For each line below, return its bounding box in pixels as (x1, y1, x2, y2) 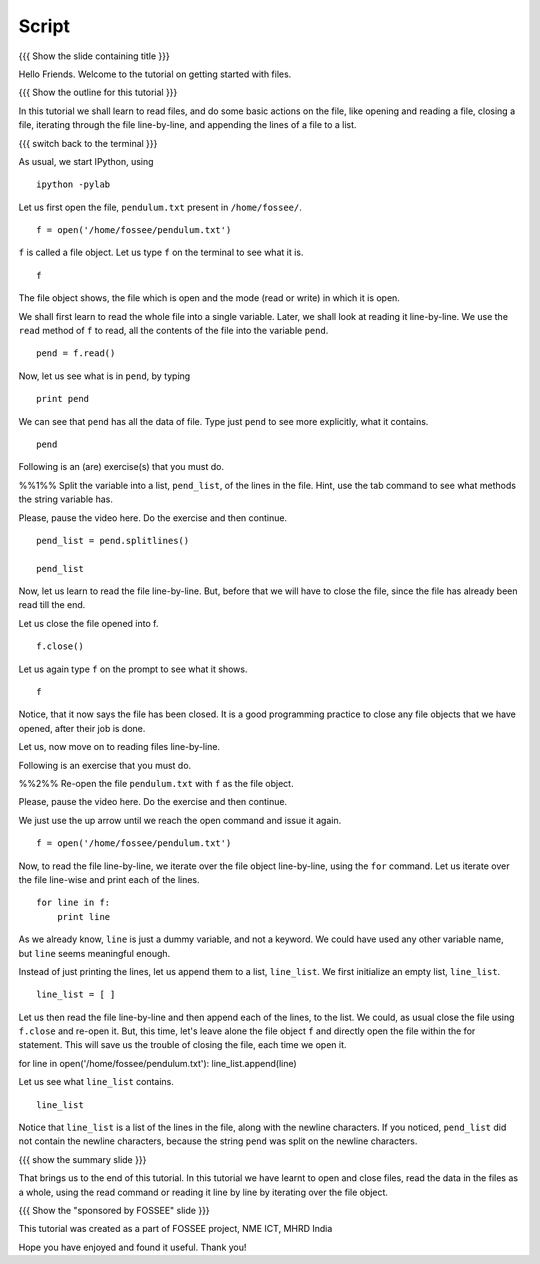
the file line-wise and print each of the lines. (18, 873, 200, 885)
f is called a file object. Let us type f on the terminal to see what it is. (18, 246, 304, 259)
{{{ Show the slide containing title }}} (18, 50, 170, 62)
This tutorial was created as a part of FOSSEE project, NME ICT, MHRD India (18, 1223, 333, 1235)
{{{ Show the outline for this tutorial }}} (18, 86, 178, 99)
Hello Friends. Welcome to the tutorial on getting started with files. (18, 68, 292, 80)
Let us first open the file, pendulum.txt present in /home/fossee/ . (18, 201, 302, 213)
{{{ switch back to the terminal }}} (18, 137, 158, 149)
